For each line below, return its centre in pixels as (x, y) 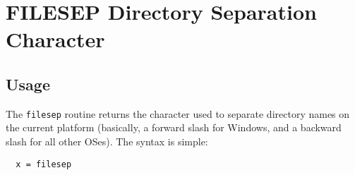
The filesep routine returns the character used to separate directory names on (178, 113)
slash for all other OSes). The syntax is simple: (107, 141)
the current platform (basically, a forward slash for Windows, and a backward (174, 127)
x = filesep (44, 164)
